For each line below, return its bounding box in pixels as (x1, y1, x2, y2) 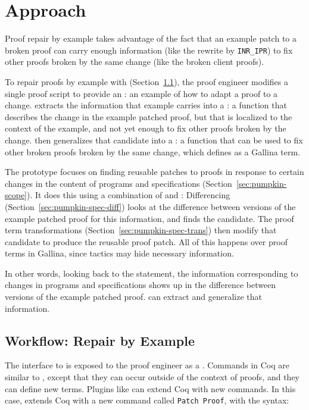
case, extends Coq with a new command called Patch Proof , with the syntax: (5, 394, 289, 406)
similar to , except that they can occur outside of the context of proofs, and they (5, 371, 300, 383)
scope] (5, 189, 27, 201)
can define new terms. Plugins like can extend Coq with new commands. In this (5, 382, 296, 395)
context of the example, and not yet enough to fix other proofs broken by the (5, 122, 286, 134)
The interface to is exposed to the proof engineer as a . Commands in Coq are (5, 359, 289, 371)
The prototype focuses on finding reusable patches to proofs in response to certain (5, 165, 304, 178)
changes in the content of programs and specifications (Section (5, 177, 232, 189)
